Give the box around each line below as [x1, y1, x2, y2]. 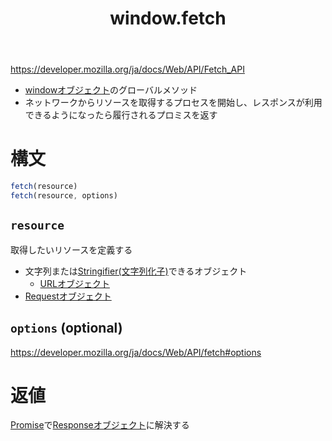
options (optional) [10, 320, 123, 337]
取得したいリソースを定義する [10, 243, 133, 256]
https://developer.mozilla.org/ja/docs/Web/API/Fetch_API [10, 63, 245, 76]
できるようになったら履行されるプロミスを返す [24, 109, 218, 121]
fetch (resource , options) [10, 191, 118, 201]
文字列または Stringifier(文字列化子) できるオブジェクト [24, 265, 248, 277]
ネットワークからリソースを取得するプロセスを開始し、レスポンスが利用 [24, 97, 323, 109]
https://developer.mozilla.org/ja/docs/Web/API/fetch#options [10, 346, 262, 358]
